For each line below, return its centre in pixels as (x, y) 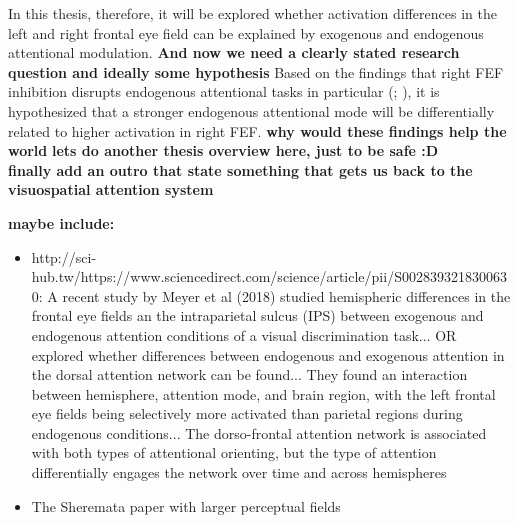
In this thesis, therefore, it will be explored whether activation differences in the (252, 13)
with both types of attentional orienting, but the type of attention (234, 452)
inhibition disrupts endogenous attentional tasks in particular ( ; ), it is (224, 91)
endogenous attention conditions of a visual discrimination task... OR (244, 334)
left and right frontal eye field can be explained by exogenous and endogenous (246, 32)
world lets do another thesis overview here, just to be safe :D (223, 150)
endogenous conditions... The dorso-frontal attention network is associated (259, 432)
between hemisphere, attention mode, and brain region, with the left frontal (263, 393)
